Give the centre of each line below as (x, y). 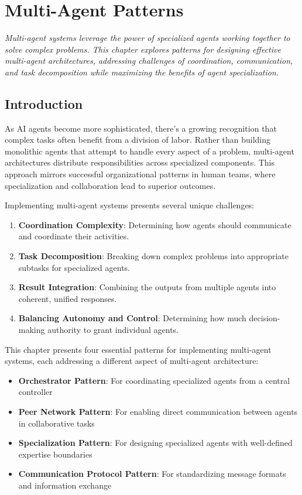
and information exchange (65, 485)
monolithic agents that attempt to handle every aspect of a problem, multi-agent (150, 151)
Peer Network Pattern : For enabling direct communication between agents (158, 411)
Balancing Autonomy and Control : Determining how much (132, 318)
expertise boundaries (55, 454)
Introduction (44, 103)
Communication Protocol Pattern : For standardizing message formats (152, 474)
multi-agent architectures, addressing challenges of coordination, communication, (149, 61)
